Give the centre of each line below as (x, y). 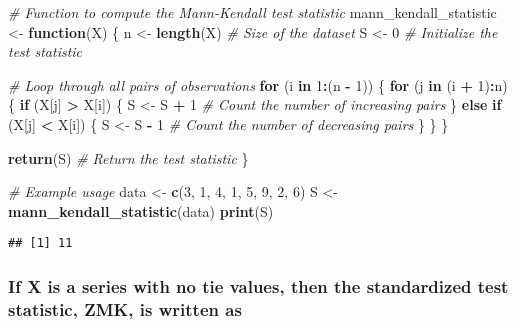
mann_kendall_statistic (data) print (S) (141, 210)
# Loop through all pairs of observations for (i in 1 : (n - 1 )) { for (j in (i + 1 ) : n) (258, 84)
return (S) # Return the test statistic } (128, 157)
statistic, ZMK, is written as (125, 308)
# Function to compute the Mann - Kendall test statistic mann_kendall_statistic (252, 12)
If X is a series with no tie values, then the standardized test (258, 285)
